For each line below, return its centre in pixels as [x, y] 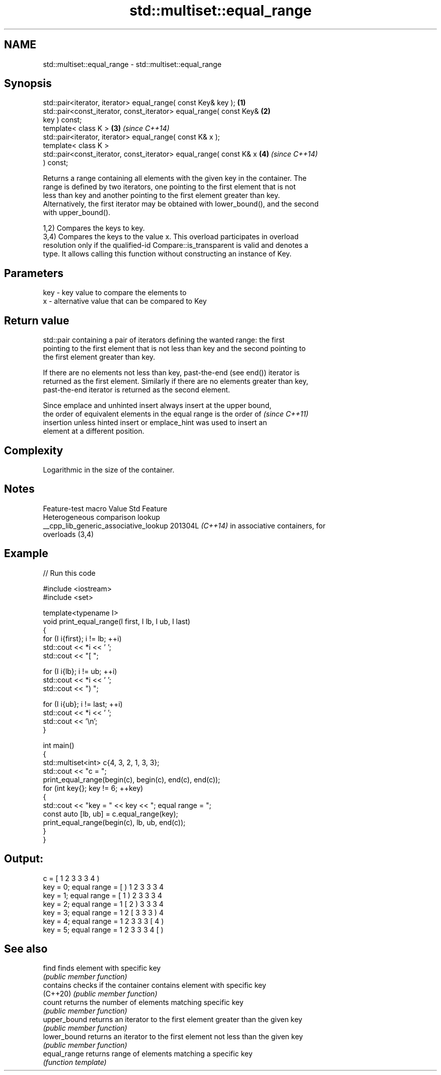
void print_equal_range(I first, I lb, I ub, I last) [117, 621]
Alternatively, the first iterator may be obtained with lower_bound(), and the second [181, 204]
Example [26, 554]
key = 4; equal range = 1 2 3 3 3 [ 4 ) [103, 921]
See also [26, 949]
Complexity [34, 450]
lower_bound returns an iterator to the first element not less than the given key [173, 1037]
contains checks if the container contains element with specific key [155, 985]
